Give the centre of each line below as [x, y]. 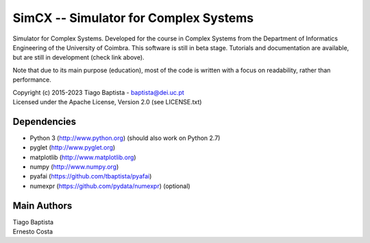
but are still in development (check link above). [78, 58]
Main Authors [42, 206]
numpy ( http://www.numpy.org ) [74, 166]
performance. [32, 80]
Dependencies [45, 121]
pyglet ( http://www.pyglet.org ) [73, 148]
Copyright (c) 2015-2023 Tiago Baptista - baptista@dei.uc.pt [98, 92]
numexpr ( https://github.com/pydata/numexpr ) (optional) [110, 186]
